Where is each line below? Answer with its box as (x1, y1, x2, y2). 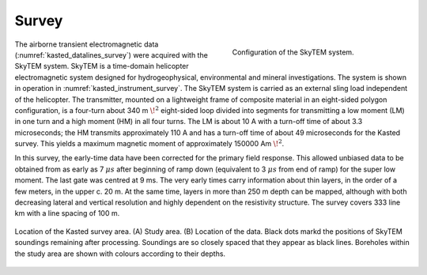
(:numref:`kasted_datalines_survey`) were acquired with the (14, 50, 209, 59)
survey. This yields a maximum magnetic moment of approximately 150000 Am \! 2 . (14, 138, 285, 149)
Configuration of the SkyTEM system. (232, 47, 355, 57)
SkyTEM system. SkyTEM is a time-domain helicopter (14, 62, 189, 71)
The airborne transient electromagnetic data (14, 40, 159, 49)
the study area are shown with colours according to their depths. (14, 249, 225, 258)
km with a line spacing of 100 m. (14, 209, 120, 218)
